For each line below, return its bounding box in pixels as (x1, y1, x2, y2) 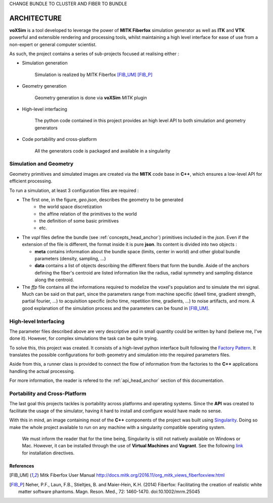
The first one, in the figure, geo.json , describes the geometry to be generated (22, 197, 184, 203)
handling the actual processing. (9, 368, 75, 374)
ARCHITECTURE (9, 14, 62, 22)
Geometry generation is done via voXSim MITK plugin (34, 94, 147, 101)
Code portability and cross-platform (22, 136, 97, 142)
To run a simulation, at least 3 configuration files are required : (9, 187, 139, 194)
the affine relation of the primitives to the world (39, 211, 137, 217)
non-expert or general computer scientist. (9, 41, 97, 48)
